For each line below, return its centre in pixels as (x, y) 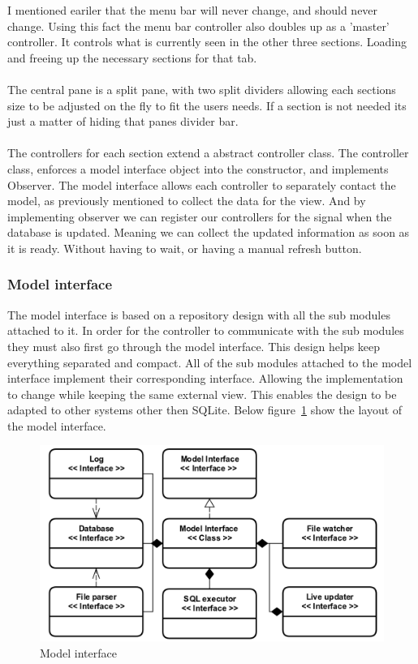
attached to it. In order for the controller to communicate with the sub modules (206, 330)
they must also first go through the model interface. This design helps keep (194, 346)
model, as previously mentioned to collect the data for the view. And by (187, 201)
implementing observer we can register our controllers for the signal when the (200, 216)
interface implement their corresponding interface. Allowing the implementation (205, 378)
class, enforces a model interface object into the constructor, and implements (198, 168)
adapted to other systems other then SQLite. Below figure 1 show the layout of (205, 410)
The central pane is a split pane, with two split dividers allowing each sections (202, 89)
